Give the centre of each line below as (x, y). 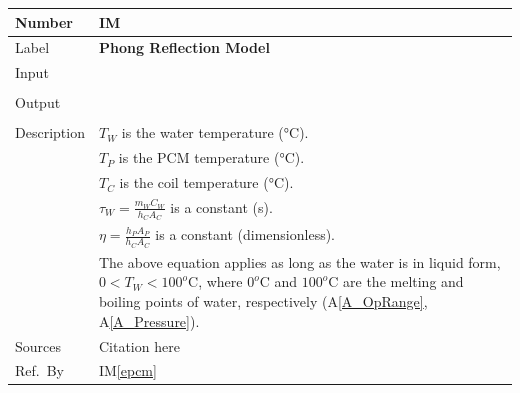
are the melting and (403, 281)
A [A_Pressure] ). (149, 320)
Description (50, 132)
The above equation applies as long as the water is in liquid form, (299, 261)
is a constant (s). (221, 206)
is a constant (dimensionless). (245, 234)
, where (220, 281)
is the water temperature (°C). (215, 132)
